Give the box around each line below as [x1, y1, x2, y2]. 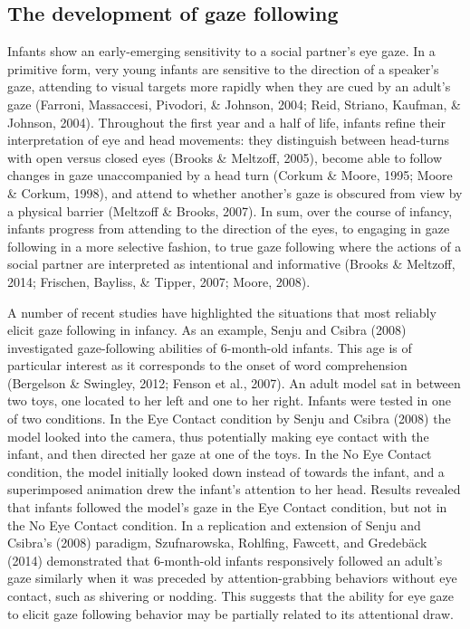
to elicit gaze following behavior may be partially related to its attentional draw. [7, 604, 454, 623]
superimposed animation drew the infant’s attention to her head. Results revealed [7, 480, 461, 499]
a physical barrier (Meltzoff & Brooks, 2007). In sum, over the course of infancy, [7, 201, 453, 220]
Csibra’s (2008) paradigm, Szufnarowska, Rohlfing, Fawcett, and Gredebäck [7, 533, 427, 552]
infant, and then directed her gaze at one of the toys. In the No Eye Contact [7, 444, 432, 463]
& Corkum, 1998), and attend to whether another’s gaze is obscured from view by [7, 183, 463, 202]
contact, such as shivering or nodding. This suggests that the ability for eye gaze [7, 586, 454, 605]
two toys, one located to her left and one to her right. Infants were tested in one [7, 391, 451, 410]
